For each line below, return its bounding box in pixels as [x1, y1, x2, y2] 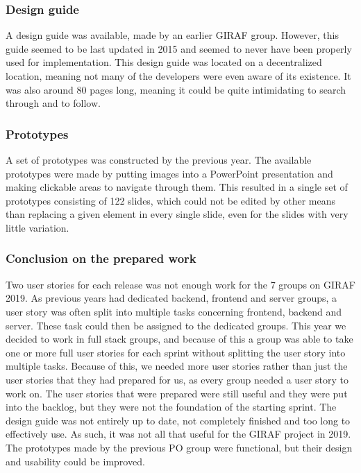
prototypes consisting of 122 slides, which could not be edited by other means [6, 193, 335, 207]
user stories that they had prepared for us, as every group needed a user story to [6, 372, 349, 386]
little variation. [6, 220, 69, 234]
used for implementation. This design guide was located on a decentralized [6, 55, 322, 69]
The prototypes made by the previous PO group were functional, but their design [6, 440, 353, 454]
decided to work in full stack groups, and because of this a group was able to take [6, 332, 353, 346]
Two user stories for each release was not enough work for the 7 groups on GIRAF [6, 277, 355, 291]
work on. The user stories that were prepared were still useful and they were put [6, 386, 348, 400]
